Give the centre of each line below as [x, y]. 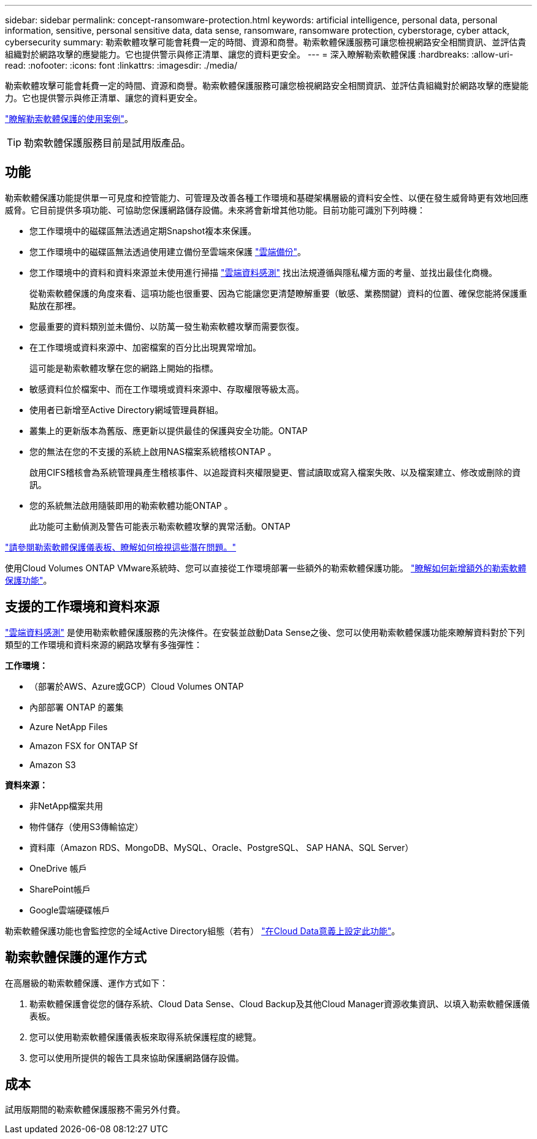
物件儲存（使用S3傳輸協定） [86, 826]
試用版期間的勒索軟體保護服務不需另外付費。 [95, 1110]
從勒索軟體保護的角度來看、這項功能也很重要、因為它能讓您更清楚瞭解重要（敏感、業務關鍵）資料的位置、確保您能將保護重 [278, 293]
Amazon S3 [53, 764]
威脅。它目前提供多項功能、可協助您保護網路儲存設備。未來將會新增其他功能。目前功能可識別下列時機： [215, 210]
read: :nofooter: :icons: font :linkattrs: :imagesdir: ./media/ [121, 65]
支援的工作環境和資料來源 [82, 607]
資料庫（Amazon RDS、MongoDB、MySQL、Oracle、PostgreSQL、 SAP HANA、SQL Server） [222, 847]
